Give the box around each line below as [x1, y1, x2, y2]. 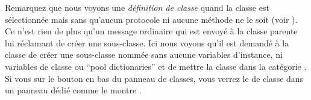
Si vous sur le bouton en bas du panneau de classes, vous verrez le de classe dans [5, 72, 304, 84]
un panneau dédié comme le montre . [5, 84, 142, 96]
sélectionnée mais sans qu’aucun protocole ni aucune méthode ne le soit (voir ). [5, 13, 298, 25]
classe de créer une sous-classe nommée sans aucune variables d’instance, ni [5, 48, 283, 61]
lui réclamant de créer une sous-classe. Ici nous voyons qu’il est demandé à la [5, 36, 289, 49]
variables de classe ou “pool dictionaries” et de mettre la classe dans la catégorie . [5, 60, 307, 72]
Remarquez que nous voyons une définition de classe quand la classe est [5, 1, 269, 13]
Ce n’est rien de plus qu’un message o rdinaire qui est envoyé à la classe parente [5, 25, 298, 37]
